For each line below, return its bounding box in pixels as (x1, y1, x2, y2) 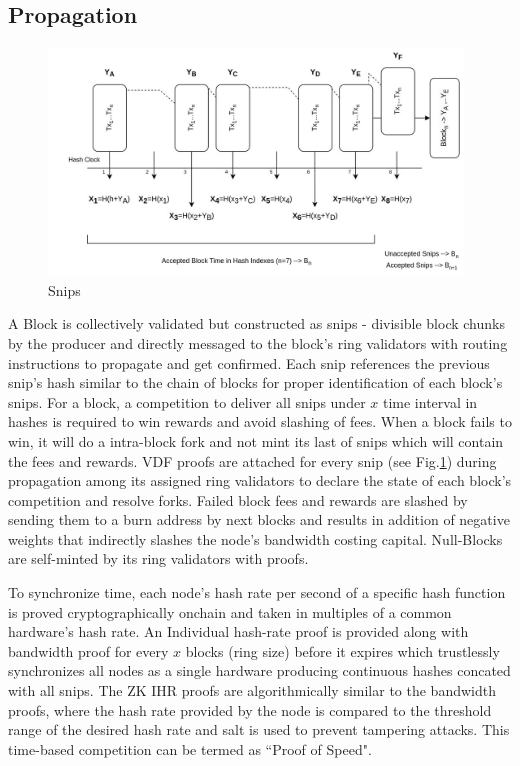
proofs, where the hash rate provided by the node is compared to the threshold (8, 699, 492, 720)
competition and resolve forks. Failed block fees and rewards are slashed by (8, 489, 468, 510)
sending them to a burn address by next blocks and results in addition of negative (8, 509, 510, 530)
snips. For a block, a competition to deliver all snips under (8, 391, 366, 412)
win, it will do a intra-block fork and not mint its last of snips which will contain (8, 430, 504, 451)
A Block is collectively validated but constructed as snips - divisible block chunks (8, 313, 505, 334)
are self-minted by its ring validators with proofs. (8, 548, 309, 569)
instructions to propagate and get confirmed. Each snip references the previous (8, 352, 490, 373)
